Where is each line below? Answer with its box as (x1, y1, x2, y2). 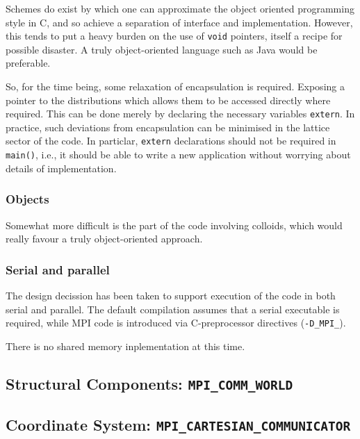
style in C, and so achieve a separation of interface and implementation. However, (6, 15, 353, 29)
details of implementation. (6, 160, 117, 175)
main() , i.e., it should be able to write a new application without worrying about (6, 147, 351, 162)
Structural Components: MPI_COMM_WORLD (6, 372, 293, 394)
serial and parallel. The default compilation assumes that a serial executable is (6, 301, 340, 316)
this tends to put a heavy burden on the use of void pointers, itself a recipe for (6, 28, 343, 43)
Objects (6, 190, 49, 208)
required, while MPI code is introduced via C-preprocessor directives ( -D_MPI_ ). (6, 315, 346, 330)
